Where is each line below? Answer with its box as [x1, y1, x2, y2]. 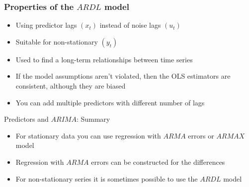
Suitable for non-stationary [15, 36, 98, 47]
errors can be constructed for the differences [91, 156, 225, 167]
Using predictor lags [15, 20, 77, 30]
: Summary [76, 114, 110, 124]
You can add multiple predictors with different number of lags [15, 97, 205, 107]
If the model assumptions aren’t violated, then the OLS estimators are [15, 71, 231, 81]
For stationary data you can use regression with [15, 130, 161, 140]
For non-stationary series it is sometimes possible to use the [15, 173, 198, 184]
